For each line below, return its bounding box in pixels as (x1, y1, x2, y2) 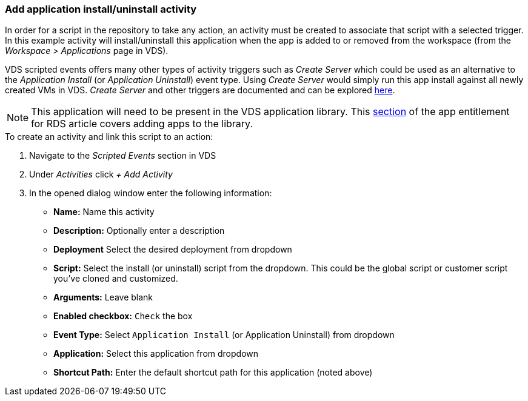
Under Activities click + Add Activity (29, 169, 173, 180)
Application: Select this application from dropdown (53, 348, 259, 359)
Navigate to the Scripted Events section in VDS (29, 150, 216, 161)
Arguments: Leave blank (53, 292, 153, 303)
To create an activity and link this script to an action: (5, 131, 213, 142)
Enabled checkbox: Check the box (53, 311, 193, 322)
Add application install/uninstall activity (5, 3, 197, 15)
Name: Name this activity (53, 207, 155, 217)
